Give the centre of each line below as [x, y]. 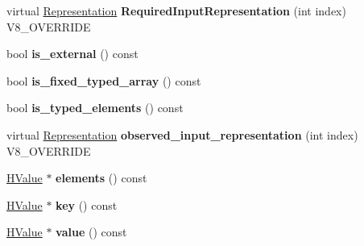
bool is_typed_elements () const [95, 108]
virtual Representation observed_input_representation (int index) [182, 134]
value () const [91, 232]
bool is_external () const [72, 54]
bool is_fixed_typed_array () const [104, 80]
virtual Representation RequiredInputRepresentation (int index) [176, 10]
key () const [87, 204]
